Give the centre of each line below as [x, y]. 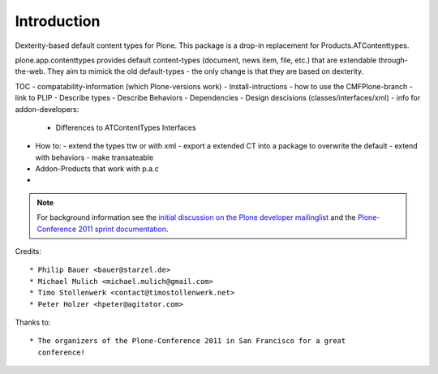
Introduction [58, 21]
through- [393, 60]
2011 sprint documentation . [123, 229]
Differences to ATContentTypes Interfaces [126, 127]
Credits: [28, 251]
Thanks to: [33, 322]
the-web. [30, 71]
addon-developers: [47, 109]
